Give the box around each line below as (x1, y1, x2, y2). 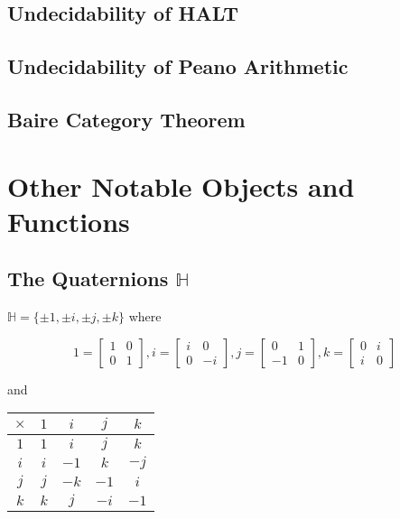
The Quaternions (7, 264, 169, 292)
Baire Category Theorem (7, 105, 246, 133)
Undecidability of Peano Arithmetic (7, 52, 349, 80)
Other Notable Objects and (7, 167, 355, 204)
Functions (7, 202, 130, 239)
